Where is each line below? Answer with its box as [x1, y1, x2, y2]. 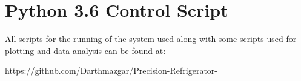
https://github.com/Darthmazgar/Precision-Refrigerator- [5, 64, 218, 77]
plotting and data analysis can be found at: [5, 44, 166, 56]
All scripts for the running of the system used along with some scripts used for [5, 32, 297, 45]
